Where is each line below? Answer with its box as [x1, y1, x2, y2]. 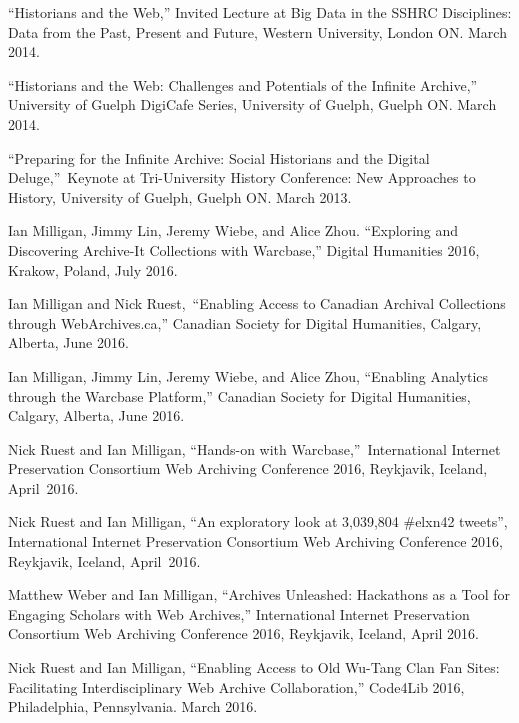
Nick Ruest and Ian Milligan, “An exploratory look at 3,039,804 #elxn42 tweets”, [8, 511, 508, 532]
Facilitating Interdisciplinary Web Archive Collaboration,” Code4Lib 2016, [8, 676, 465, 697]
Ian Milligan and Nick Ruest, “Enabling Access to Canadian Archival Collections [8, 293, 506, 314]
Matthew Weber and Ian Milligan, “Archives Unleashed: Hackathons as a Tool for [8, 584, 511, 605]
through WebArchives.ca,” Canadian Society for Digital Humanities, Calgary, [8, 312, 482, 333]
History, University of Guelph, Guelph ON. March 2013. [8, 186, 352, 207]
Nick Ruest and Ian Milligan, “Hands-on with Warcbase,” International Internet [8, 438, 501, 459]
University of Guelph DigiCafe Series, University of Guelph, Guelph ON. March [8, 94, 497, 115]
